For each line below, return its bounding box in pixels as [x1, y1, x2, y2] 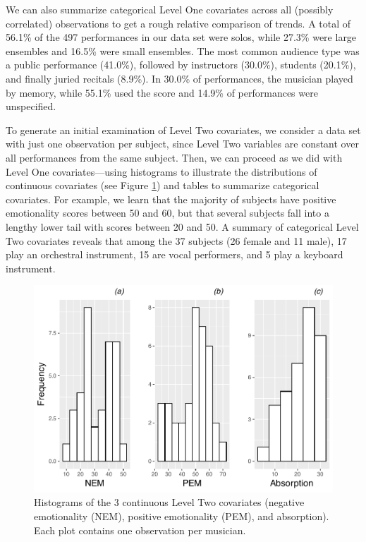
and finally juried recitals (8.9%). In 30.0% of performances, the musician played [6, 71, 353, 85]
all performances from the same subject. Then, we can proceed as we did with [6, 150, 343, 164]
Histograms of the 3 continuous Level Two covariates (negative [34, 495, 305, 510]
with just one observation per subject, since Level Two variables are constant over [6, 136, 359, 151]
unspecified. [6, 99, 56, 114]
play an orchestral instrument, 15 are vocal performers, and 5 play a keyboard [6, 247, 343, 262]
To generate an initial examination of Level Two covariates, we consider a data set [6, 122, 361, 137]
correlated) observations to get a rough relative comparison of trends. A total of [6, 16, 351, 30]
